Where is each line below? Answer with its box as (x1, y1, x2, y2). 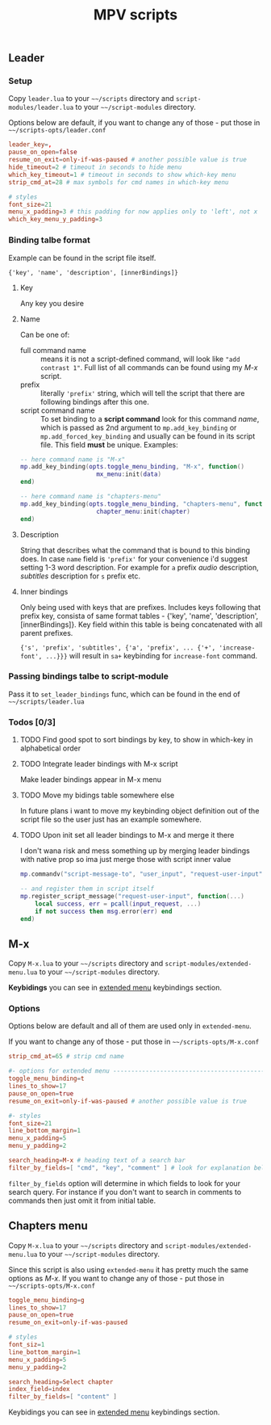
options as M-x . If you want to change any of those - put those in (8, 1273, 224, 1283)
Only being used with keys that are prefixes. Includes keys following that (19, 602, 261, 612)
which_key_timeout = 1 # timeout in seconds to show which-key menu (8, 170, 236, 179)
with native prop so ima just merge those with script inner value (19, 855, 231, 864)
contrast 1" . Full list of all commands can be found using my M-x (40, 362, 258, 372)
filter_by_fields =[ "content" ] (8, 1393, 117, 1401)
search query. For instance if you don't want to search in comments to (8, 1187, 242, 1196)
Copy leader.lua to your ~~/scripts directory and (8, 94, 175, 103)
